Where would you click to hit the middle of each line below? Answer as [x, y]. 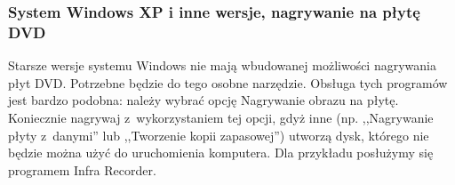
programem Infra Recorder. [82, 169]
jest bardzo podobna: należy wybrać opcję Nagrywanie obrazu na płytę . [204, 100]
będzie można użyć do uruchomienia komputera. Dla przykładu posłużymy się [221, 153]
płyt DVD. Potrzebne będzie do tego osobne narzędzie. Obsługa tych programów [228, 82]
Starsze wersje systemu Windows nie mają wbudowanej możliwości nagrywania [222, 65]
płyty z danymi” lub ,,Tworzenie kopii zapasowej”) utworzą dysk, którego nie [219, 135]
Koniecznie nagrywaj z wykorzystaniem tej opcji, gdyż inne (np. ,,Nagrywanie [221, 117]
